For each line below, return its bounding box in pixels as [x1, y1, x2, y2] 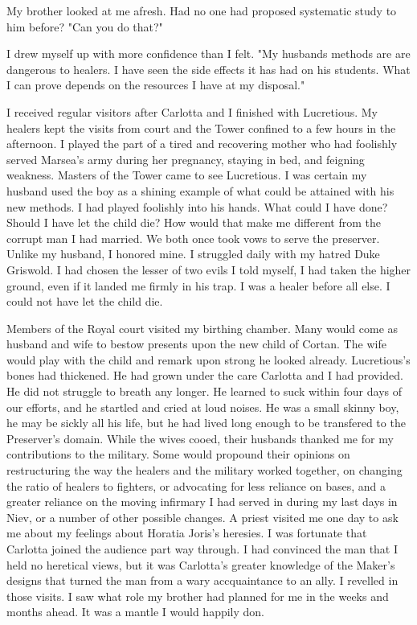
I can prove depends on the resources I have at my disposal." [6, 76, 305, 93]
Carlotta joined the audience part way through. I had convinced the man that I [6, 541, 399, 557]
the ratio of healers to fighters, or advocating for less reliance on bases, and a [6, 477, 386, 494]
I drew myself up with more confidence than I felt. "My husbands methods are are [6, 45, 411, 62]
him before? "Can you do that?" [6, 18, 163, 35]
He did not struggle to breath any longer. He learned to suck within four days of [6, 383, 402, 400]
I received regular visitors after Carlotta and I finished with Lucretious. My [6, 103, 378, 120]
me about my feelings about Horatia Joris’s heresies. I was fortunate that [6, 524, 367, 541]
